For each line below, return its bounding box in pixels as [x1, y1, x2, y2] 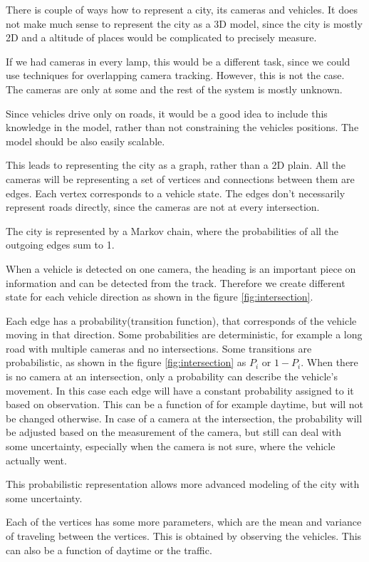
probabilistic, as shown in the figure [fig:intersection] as [6, 355, 246, 370]
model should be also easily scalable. [6, 133, 165, 148]
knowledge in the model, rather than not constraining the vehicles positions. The [6, 120, 359, 135]
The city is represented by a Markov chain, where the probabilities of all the [6, 223, 339, 238]
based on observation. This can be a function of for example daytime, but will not [6, 397, 363, 412]
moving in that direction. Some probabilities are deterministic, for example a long [6, 327, 363, 342]
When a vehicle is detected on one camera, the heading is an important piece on [6, 261, 356, 276]
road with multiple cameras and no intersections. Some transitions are [6, 340, 312, 355]
